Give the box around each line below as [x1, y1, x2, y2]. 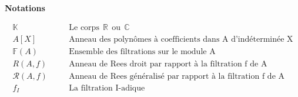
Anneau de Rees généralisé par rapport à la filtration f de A [69, 72, 285, 81]
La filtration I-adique [69, 83, 145, 92]
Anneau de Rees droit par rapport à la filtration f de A [69, 59, 267, 68]
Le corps [69, 23, 99, 32]
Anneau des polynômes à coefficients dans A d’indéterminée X [69, 35, 293, 44]
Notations [5, 2, 45, 14]
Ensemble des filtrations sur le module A [69, 47, 216, 56]
